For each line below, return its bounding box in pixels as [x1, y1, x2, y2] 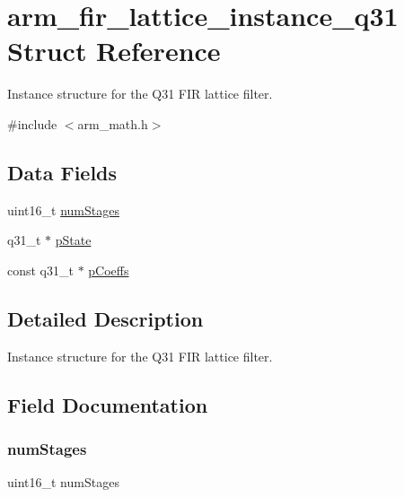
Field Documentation [7, 390, 208, 418]
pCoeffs [88, 260, 129, 279]
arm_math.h [77, 114, 148, 133]
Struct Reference [7, 32, 221, 69]
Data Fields [7, 158, 118, 186]
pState [55, 231, 92, 249]
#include [7, 114, 57, 133]
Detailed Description [7, 304, 204, 332]
